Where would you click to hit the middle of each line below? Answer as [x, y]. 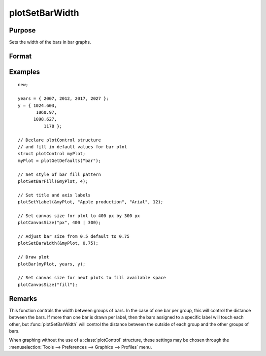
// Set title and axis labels [54, 195]
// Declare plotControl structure [59, 140]
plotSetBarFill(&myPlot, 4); [53, 181]
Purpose [22, 30]
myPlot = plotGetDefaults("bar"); [59, 161]
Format [20, 56]
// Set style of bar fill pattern [59, 174]
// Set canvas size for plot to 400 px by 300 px [79, 216]
